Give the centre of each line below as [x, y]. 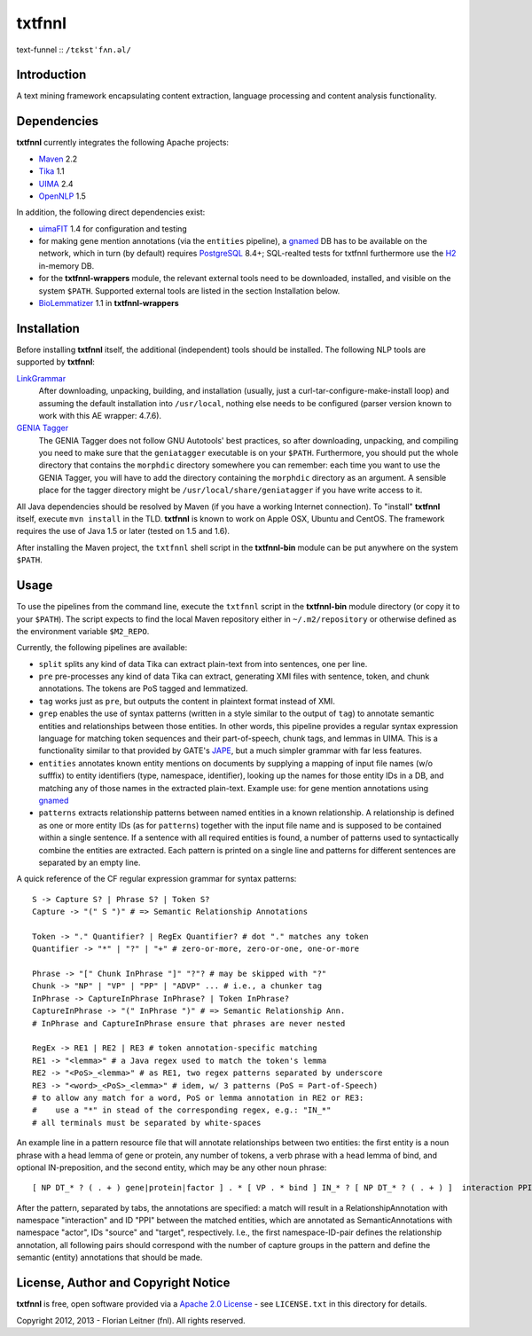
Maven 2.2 [58, 159]
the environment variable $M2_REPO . [83, 631]
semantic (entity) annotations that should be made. [110, 1257]
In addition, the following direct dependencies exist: [111, 212]
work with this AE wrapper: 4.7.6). [100, 415]
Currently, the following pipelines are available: [102, 648]
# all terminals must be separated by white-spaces [147, 1123]
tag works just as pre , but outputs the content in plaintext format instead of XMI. [187, 701]
